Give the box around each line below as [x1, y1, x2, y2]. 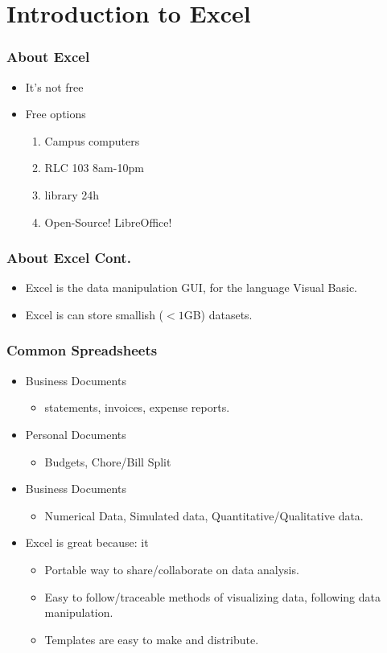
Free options [25, 105, 86, 122]
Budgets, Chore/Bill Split [44, 453, 171, 470]
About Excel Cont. [6, 248, 131, 268]
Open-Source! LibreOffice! [44, 213, 172, 230]
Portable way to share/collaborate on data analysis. [44, 561, 299, 577]
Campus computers [44, 132, 140, 149]
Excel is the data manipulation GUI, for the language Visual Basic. [25, 279, 358, 296]
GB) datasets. [183, 306, 253, 322]
